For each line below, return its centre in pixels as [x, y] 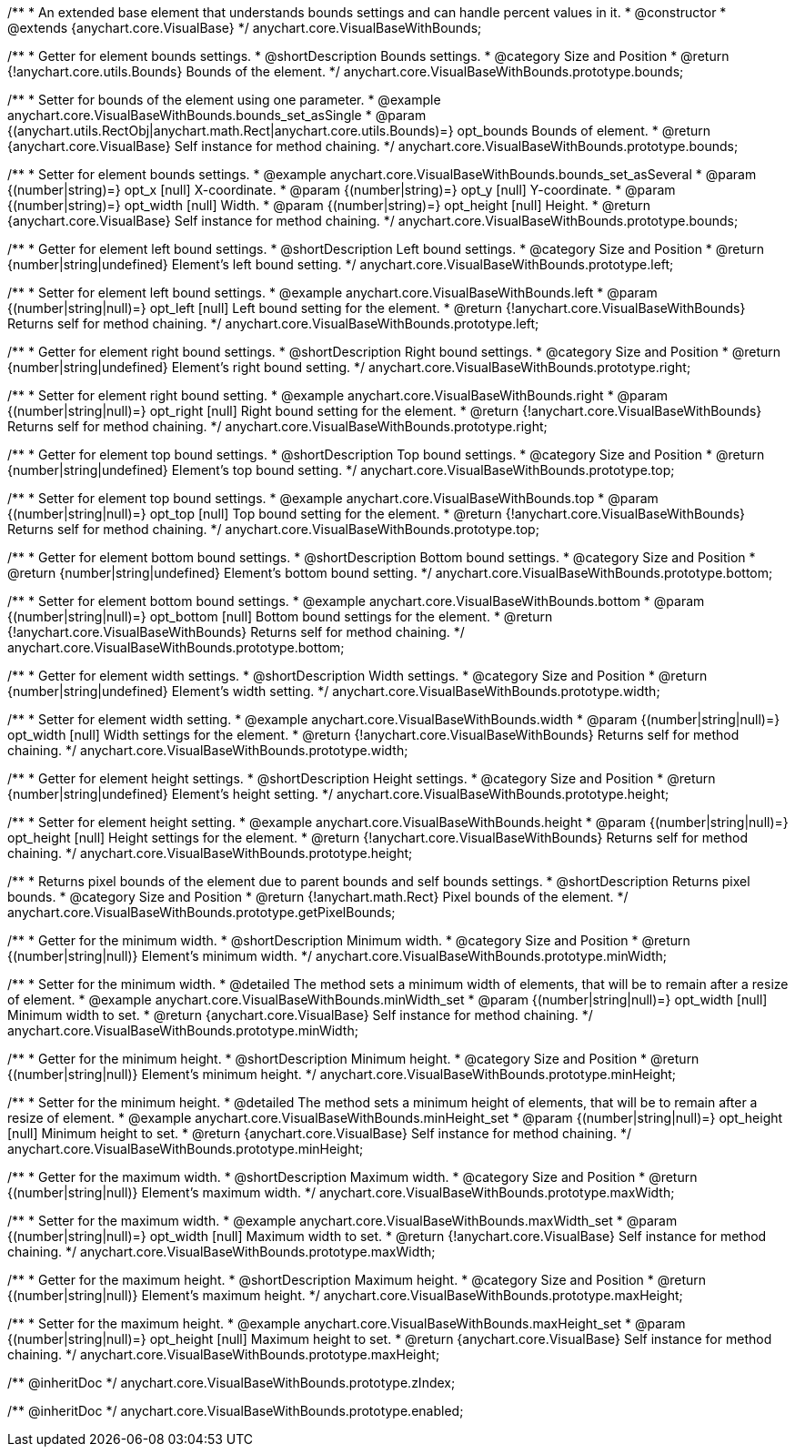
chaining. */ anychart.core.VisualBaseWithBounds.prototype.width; [208, 750]
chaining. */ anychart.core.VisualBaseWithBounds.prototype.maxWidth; [221, 1252]
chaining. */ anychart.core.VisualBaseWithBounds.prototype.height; [210, 853]
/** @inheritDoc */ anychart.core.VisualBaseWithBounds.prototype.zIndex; [231, 1383]
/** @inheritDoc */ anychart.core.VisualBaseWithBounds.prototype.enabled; [236, 1411]
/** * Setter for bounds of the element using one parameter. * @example [224, 100]
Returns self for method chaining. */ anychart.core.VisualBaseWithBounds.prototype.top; [273, 529]
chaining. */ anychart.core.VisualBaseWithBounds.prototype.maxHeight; [224, 1354]
